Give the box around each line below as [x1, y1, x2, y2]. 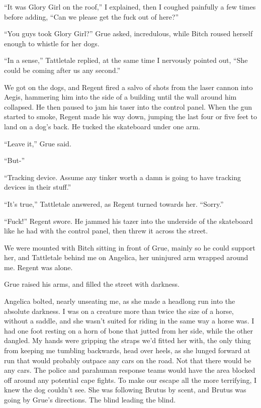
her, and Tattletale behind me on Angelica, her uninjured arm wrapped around [4, 252, 248, 263]
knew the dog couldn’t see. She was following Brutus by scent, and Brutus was [4, 384, 246, 395]
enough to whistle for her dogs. [4, 38, 100, 48]
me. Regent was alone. [4, 262, 73, 272]
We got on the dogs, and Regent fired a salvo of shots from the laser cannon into [4, 81, 253, 92]
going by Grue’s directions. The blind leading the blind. [4, 394, 176, 404]
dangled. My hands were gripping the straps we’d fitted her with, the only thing [4, 335, 251, 346]
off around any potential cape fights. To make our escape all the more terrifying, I [4, 374, 257, 385]
